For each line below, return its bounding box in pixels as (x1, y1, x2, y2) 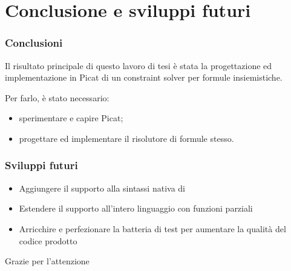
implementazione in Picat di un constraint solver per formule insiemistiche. (5, 71, 283, 84)
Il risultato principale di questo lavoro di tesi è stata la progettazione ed (5, 59, 272, 72)
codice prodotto (19, 234, 77, 247)
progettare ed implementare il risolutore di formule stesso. (19, 132, 234, 144)
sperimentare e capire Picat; (19, 112, 123, 124)
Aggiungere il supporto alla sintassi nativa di (19, 181, 185, 194)
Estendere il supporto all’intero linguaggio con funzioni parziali (19, 202, 253, 215)
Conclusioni (5, 35, 63, 50)
